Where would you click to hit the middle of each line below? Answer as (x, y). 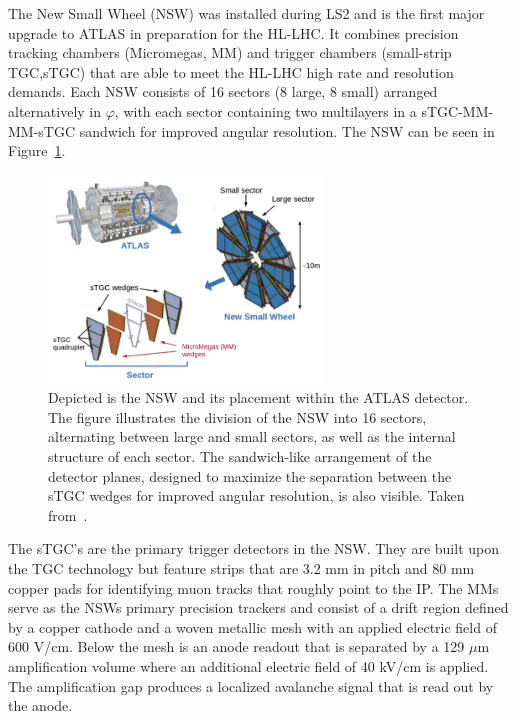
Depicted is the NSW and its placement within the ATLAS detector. (258, 397)
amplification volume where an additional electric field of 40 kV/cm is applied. (248, 665)
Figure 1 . (37, 150)
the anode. (40, 705)
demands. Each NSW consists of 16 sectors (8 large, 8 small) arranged (223, 91)
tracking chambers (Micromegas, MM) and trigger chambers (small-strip (230, 52)
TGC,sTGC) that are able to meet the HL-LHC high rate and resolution (231, 71)
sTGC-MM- (457, 110)
